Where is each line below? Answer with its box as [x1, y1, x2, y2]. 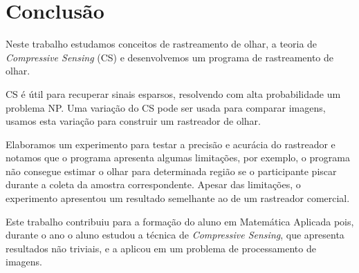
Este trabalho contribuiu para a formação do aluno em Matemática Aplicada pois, [6, 214, 354, 228]
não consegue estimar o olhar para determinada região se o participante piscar [6, 163, 337, 178]
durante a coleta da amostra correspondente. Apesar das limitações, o [6, 177, 301, 192]
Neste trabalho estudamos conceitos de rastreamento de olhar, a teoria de [6, 37, 317, 51]
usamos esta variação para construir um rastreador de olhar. [6, 114, 261, 128]
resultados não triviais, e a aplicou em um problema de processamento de [6, 241, 316, 255]
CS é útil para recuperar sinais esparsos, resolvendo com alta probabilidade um [6, 86, 341, 101]
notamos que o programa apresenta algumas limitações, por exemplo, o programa [6, 150, 350, 165]
